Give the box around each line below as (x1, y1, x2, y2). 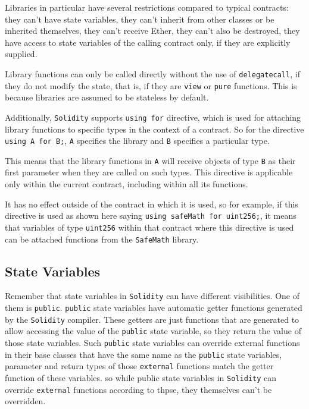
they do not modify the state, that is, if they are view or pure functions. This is (5, 79, 297, 92)
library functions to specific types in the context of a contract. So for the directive (5, 122, 304, 135)
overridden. (5, 395, 46, 407)
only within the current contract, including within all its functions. (5, 178, 248, 190)
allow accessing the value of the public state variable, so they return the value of (5, 325, 301, 337)
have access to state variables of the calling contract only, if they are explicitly (5, 36, 291, 48)
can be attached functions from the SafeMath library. (5, 232, 199, 245)
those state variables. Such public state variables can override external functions (5, 336, 300, 349)
